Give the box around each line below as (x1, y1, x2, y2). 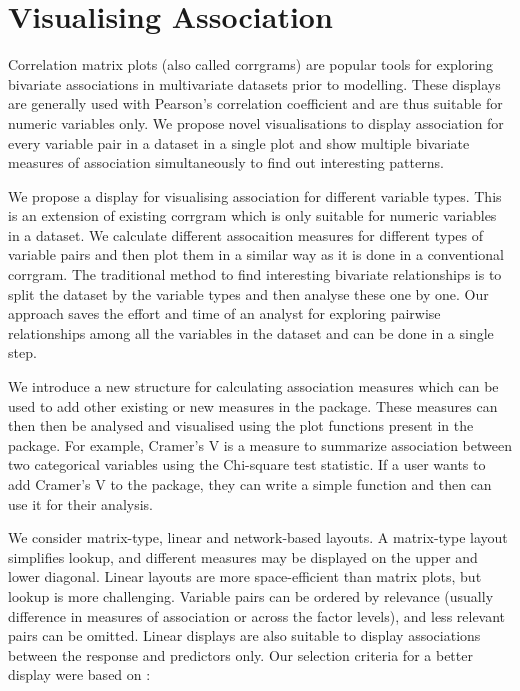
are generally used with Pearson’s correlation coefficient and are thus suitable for (8, 93, 503, 114)
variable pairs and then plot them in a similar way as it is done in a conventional (8, 244, 504, 265)
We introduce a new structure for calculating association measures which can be (8, 376, 499, 397)
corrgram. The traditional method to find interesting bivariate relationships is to (8, 264, 502, 285)
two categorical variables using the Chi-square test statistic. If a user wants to (8, 454, 486, 475)
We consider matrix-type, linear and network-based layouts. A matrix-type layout (8, 527, 508, 548)
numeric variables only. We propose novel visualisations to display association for (8, 112, 504, 133)
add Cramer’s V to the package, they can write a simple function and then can (8, 474, 492, 494)
